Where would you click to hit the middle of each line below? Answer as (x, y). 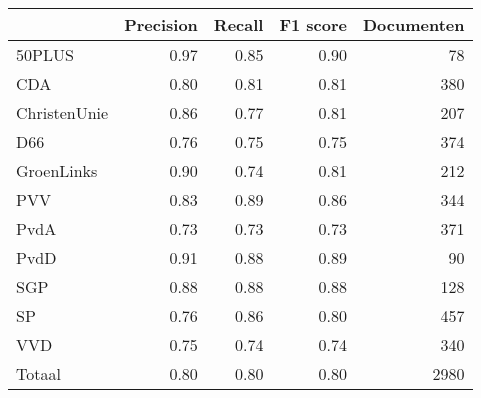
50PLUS (45, 54)
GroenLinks (57, 170)
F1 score (313, 24)
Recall (238, 24)
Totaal (38, 373)
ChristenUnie (62, 112)
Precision (161, 24)
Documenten (413, 24)
